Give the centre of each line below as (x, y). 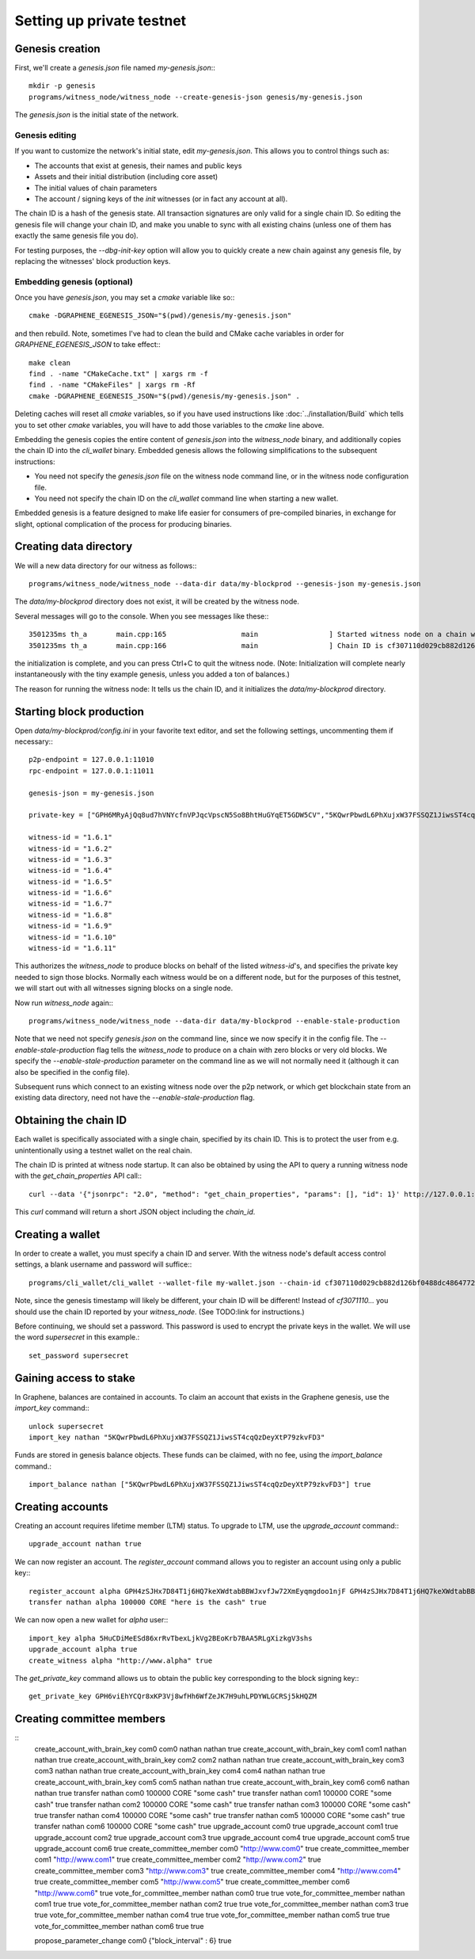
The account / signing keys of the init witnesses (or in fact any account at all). (161, 199)
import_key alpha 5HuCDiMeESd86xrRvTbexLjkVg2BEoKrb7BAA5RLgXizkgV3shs (171, 1638)
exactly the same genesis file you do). (76, 236)
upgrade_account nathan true (85, 1544)
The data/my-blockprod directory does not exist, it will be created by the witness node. (157, 601)
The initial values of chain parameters (96, 188)
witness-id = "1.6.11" (73, 948)
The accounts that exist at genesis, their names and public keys (138, 166)
